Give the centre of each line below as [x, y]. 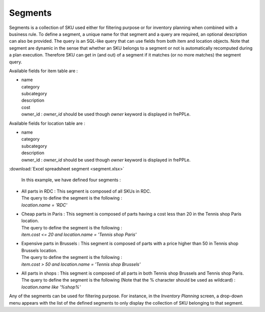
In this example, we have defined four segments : [71, 180]
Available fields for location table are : [47, 123]
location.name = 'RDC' [44, 205]
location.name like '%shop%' [51, 287]
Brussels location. [39, 250]
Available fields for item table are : [43, 71]
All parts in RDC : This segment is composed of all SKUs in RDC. [86, 191]
